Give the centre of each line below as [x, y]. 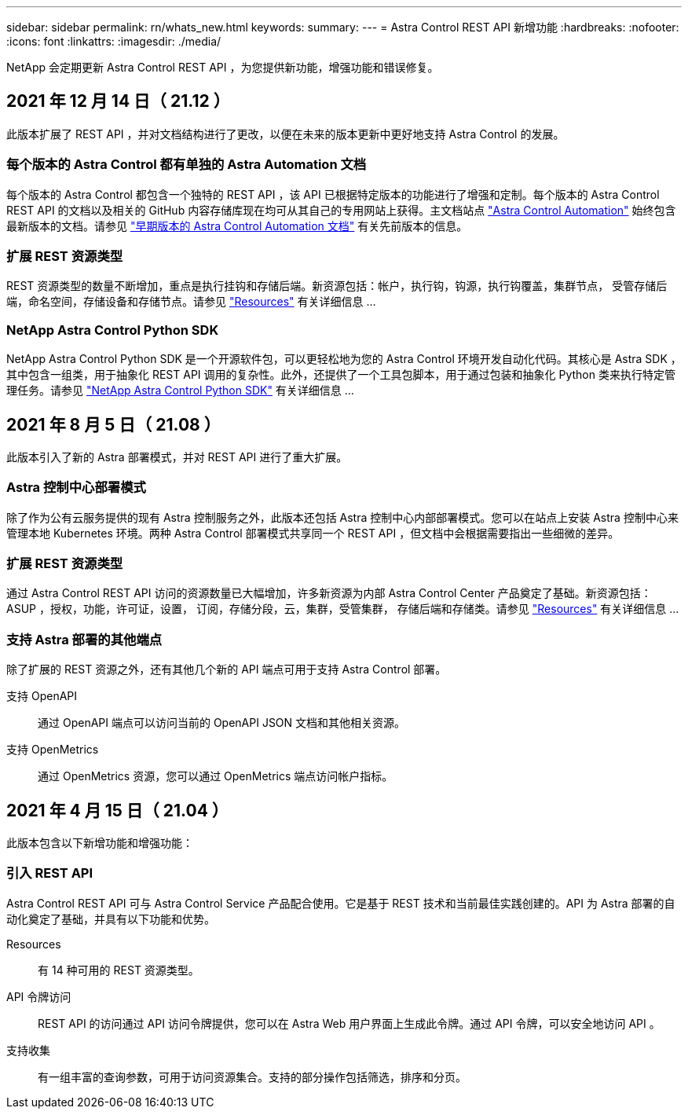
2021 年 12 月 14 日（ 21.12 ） [118, 101]
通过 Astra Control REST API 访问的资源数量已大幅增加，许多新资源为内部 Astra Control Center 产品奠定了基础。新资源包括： [329, 593]
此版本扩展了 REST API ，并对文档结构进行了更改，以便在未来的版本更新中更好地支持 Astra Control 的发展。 [285, 134]
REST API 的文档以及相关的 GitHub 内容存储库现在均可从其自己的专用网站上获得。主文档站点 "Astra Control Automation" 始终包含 [341, 210]
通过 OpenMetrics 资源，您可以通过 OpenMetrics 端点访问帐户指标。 [216, 776]
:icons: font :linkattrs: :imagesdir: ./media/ [114, 41]
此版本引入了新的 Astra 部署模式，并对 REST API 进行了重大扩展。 [177, 457]
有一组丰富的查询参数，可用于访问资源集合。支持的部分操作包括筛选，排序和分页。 [252, 1076]
